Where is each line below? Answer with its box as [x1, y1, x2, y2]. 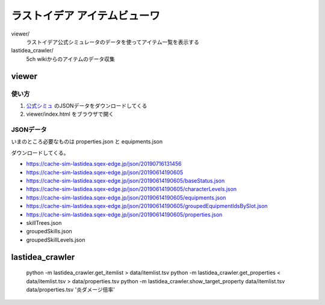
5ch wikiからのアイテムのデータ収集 [26, 55, 116, 63]
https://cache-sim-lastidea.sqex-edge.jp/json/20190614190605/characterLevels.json [26, 186, 237, 193]
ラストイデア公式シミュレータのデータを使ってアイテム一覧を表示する [26, 38, 200, 45]
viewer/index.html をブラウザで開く [26, 110, 114, 118]
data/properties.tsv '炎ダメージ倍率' [26, 286, 116, 293]
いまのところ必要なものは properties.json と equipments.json [11, 138, 163, 145]
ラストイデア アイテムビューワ [11, 9, 161, 22]
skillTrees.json [26, 219, 62, 226]
